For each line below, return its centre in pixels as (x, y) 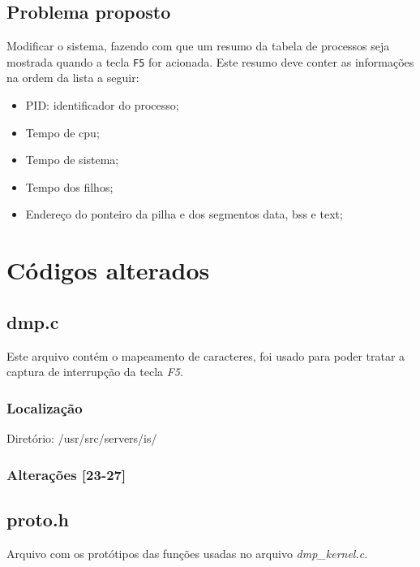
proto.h (38, 519)
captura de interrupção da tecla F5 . (95, 372)
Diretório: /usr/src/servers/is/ (82, 438)
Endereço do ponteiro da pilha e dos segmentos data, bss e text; (184, 214)
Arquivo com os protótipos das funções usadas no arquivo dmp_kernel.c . (187, 553)
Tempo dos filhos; (69, 186)
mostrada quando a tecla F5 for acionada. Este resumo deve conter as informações (210, 61)
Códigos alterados (108, 270)
